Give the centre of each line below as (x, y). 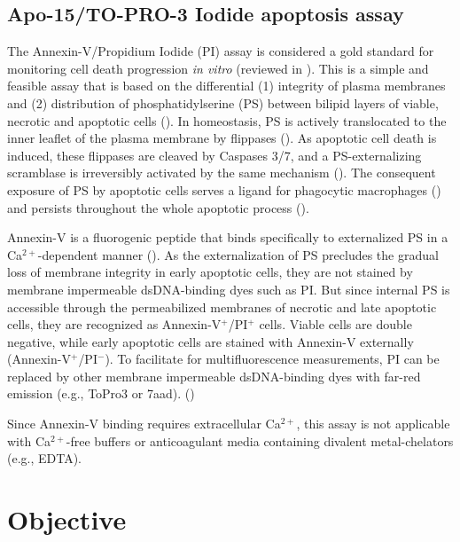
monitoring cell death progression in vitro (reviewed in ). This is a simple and (218, 68)
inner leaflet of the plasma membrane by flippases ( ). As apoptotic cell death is (222, 138)
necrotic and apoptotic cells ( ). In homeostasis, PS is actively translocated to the (227, 120)
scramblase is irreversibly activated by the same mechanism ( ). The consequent (222, 173)
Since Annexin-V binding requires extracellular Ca (144, 424)
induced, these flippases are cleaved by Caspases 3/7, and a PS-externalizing (214, 155)
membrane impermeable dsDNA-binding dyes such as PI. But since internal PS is (229, 289)
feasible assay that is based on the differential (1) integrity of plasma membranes (226, 86)
